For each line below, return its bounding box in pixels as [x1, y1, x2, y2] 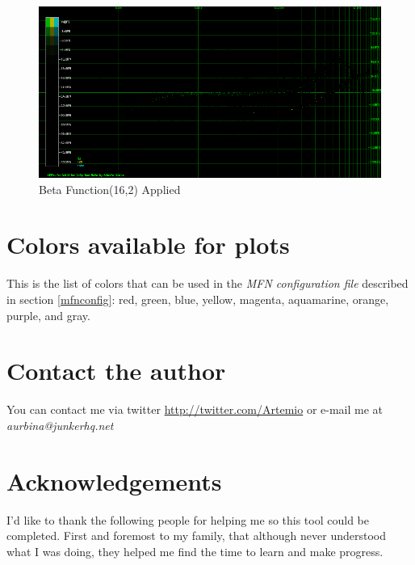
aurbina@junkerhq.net [6, 416, 114, 433]
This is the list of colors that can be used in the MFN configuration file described [6, 275, 409, 292]
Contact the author [6, 354, 226, 387]
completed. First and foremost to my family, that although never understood [6, 527, 387, 544]
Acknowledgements [6, 464, 222, 497]
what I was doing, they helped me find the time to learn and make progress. [6, 542, 384, 559]
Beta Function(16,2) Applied [39, 180, 181, 197]
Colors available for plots [6, 228, 290, 261]
